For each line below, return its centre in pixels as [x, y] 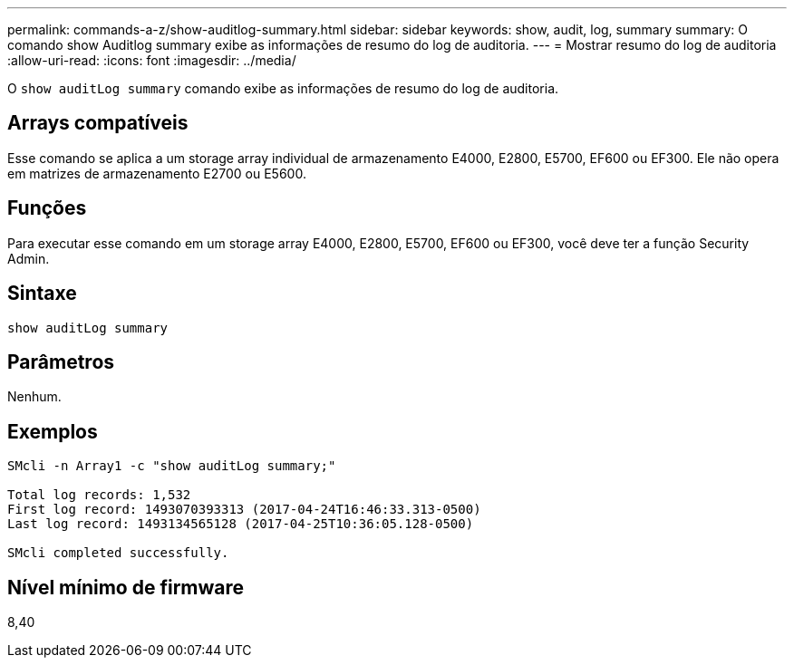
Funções [47, 208]
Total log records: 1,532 [99, 495]
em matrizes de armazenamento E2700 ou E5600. [157, 173]
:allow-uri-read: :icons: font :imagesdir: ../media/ [152, 60]
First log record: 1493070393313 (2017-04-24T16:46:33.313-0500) [244, 510]
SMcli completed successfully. [118, 553]
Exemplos [53, 431]
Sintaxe [42, 294]
